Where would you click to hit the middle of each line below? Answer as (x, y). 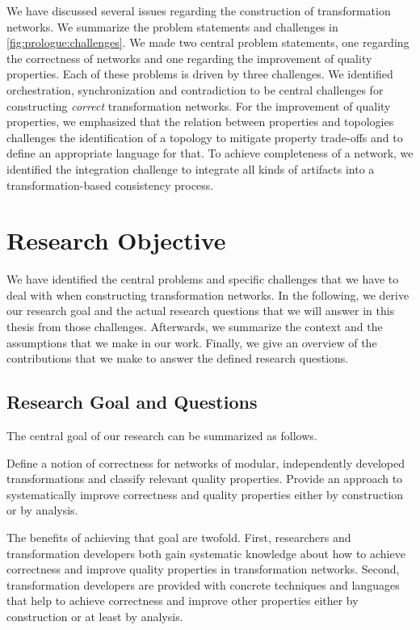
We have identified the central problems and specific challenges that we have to (203, 279)
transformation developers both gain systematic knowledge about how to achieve (206, 553)
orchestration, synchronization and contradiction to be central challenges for (195, 89)
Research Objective (116, 240)
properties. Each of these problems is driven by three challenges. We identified (200, 74)
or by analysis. (42, 510)
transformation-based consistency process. (110, 185)
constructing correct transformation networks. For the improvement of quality (199, 105)
